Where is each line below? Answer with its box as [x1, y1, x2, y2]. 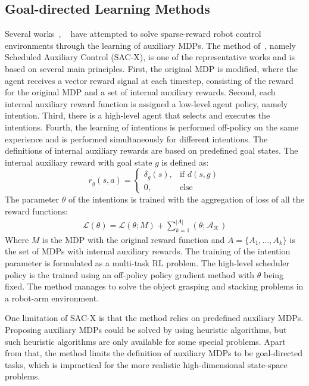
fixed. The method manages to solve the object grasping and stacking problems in [5, 280, 304, 292]
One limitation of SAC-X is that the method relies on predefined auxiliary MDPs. [5, 312, 304, 324]
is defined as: [161, 155, 209, 168]
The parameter [5, 193, 60, 206]
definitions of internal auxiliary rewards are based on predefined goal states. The [5, 144, 298, 157]
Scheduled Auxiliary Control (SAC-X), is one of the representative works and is [5, 51, 295, 63]
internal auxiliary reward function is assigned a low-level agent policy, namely [5, 97, 288, 110]
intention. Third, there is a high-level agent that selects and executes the [5, 109, 270, 122]
